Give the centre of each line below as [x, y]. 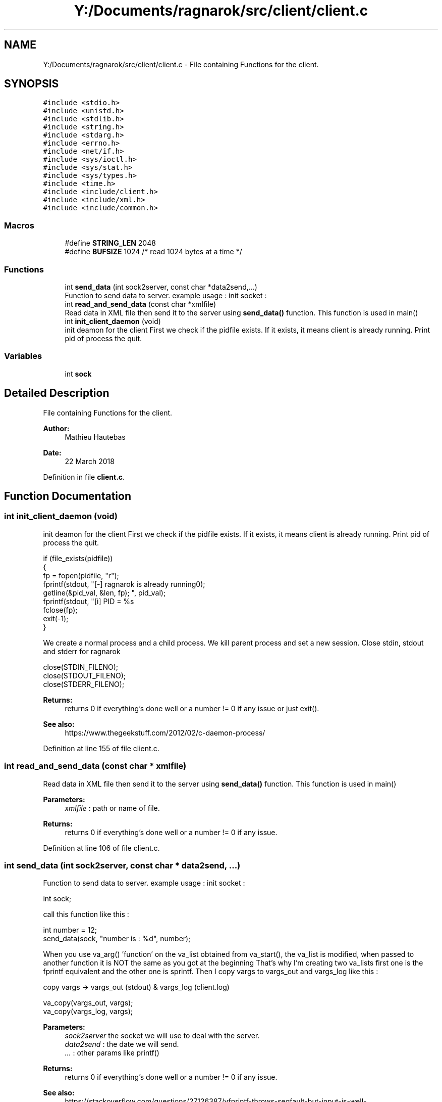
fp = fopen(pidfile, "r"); [81, 575]
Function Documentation [68, 496]
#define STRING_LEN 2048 [110, 243]
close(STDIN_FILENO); [80, 667]
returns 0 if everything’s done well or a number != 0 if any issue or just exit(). [192, 708]
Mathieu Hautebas [95, 437]
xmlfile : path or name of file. [112, 808]
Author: [56, 428]
